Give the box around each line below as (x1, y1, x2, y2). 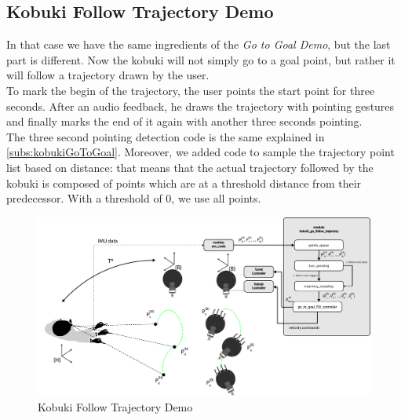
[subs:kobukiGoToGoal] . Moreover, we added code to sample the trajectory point (6, 144, 395, 160)
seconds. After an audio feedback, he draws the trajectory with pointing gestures (6, 97, 395, 114)
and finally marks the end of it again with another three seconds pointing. (6, 113, 363, 130)
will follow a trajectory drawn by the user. (6, 67, 210, 83)
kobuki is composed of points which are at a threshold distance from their (6, 174, 362, 191)
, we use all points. (171, 190, 261, 206)
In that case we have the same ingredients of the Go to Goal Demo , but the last (6, 36, 391, 53)
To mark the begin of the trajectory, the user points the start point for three (6, 82, 375, 98)
